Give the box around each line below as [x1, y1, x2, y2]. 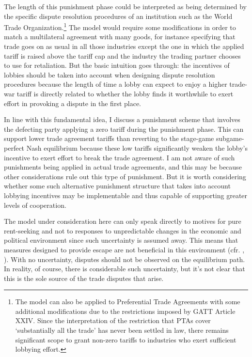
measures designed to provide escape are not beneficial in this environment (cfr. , [4, 244, 245, 254]
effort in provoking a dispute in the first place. [4, 98, 142, 108]
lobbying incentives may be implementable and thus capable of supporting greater [4, 190, 248, 200]
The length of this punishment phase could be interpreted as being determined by [4, 1, 247, 11]
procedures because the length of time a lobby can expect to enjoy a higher [4, 79, 227, 89]
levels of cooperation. [4, 200, 66, 210]
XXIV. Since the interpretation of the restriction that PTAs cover [15, 315, 211, 326]
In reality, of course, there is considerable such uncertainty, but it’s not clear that [4, 264, 245, 274]
